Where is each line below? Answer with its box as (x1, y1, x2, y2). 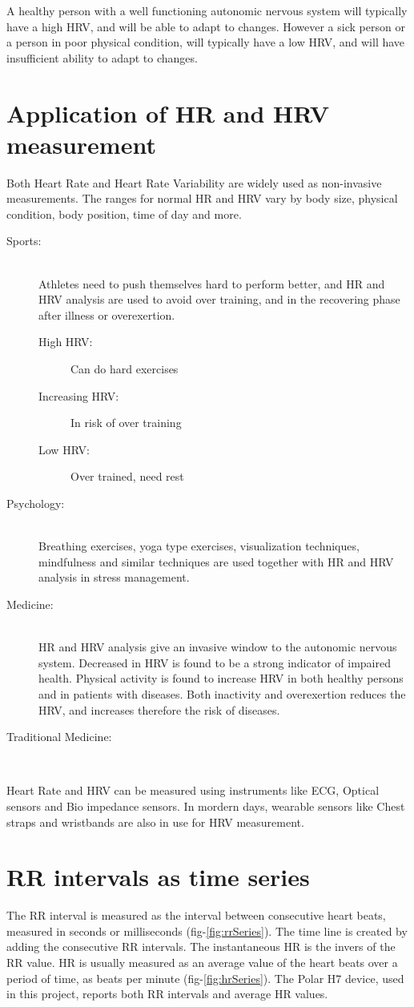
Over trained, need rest (70, 468, 184, 485)
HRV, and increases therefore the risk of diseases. (38, 701, 280, 718)
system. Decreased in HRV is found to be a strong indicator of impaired (38, 654, 391, 671)
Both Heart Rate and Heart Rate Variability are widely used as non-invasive (6, 174, 382, 191)
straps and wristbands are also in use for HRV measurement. (6, 813, 304, 830)
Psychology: (6, 495, 65, 511)
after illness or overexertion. (38, 306, 175, 323)
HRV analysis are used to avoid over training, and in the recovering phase (38, 291, 400, 308)
